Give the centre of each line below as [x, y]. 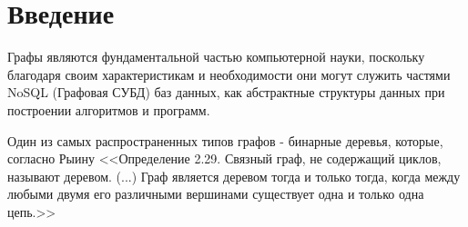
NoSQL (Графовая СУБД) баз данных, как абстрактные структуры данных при [226, 92]
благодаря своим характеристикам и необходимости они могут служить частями [229, 74]
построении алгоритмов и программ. [109, 109]
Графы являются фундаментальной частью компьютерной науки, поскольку [216, 57]
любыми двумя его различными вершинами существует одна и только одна [216, 194]
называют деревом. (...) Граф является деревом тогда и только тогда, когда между [234, 176]
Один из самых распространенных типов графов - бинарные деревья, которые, [225, 140]
